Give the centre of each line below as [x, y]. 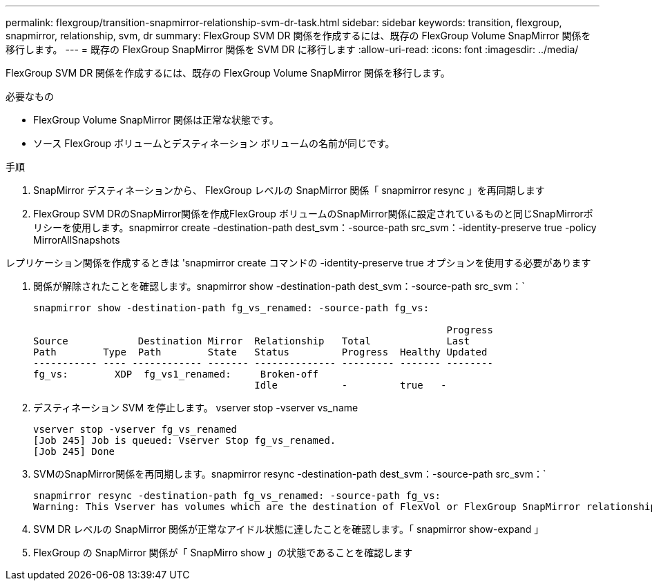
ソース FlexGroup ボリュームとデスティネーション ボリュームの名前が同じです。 [214, 143]
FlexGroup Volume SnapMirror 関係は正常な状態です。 [156, 120]
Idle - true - [351, 385]
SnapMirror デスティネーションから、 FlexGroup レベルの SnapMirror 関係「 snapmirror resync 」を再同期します [289, 190]
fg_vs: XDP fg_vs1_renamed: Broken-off [176, 374]
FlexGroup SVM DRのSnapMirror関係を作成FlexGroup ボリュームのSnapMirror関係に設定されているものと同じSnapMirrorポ [313, 214]
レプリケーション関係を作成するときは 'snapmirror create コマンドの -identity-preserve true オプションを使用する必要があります [298, 263]
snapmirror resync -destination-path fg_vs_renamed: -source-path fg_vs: [237, 496]
